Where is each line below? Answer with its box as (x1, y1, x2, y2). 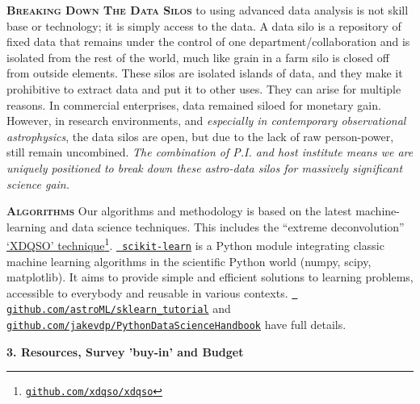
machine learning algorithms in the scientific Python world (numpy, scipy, (6, 252, 372, 269)
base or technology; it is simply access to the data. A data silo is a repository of (6, 17, 401, 34)
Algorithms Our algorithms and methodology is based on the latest (6, 202, 352, 219)
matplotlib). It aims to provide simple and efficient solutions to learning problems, (6, 269, 414, 285)
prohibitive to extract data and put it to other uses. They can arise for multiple (6, 80, 401, 97)
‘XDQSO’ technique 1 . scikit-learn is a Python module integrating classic (6, 235, 384, 253)
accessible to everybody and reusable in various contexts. (6, 284, 288, 301)
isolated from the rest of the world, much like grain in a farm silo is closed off (6, 48, 389, 65)
